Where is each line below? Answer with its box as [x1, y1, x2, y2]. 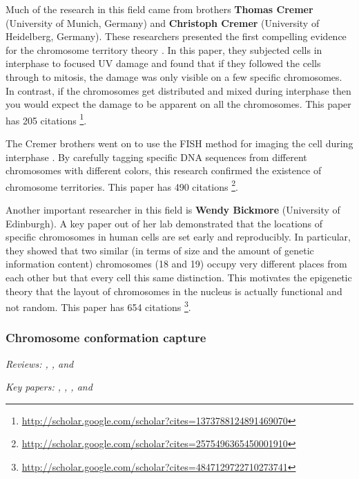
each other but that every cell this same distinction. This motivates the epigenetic [6, 270, 352, 284]
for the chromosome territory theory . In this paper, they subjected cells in [6, 42, 322, 57]
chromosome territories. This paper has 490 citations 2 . [6, 177, 238, 194]
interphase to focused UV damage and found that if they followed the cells [6, 56, 321, 71]
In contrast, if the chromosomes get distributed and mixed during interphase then [6, 83, 351, 97]
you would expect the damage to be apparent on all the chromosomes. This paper [6, 97, 351, 111]
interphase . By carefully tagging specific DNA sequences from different [6, 149, 307, 164]
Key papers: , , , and [6, 379, 93, 394]
